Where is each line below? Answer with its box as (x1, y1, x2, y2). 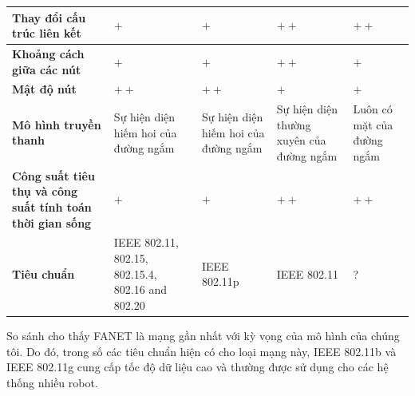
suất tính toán (12, 199, 92, 216)
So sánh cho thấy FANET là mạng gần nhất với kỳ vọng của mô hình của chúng (6, 327, 400, 343)
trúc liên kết (12, 25, 81, 42)
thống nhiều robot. (6, 374, 98, 390)
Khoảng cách (12, 45, 85, 61)
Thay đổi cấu (12, 9, 86, 26)
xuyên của (276, 132, 326, 148)
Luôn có (353, 101, 393, 117)
